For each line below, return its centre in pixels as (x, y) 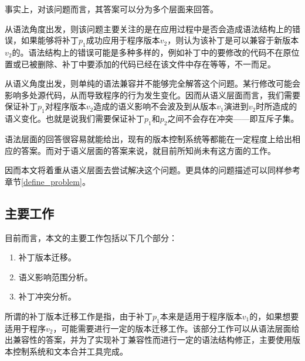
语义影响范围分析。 (55, 276)
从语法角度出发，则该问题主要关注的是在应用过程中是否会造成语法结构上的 (148, 28)
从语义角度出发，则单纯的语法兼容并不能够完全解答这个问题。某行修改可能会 (152, 83)
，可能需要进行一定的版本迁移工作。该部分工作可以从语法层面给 (176, 328)
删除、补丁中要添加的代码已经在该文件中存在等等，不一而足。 (156, 63)
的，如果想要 (274, 316)
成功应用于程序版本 (123, 40)
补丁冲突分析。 (47, 296)
